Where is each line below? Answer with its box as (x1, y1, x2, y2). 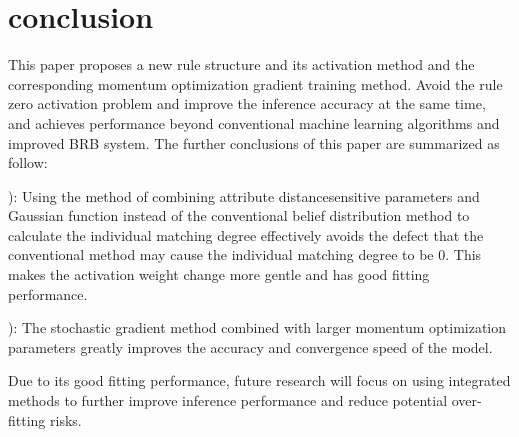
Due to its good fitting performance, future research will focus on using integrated (8, 370, 511, 391)
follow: (8, 152, 48, 173)
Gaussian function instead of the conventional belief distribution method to (8, 205, 470, 226)
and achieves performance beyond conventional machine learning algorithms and (8, 112, 500, 133)
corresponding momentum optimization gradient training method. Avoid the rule (8, 73, 503, 94)
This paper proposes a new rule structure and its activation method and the (8, 54, 475, 75)
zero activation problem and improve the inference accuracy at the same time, (8, 93, 486, 114)
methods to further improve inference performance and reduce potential (8, 390, 448, 411)
